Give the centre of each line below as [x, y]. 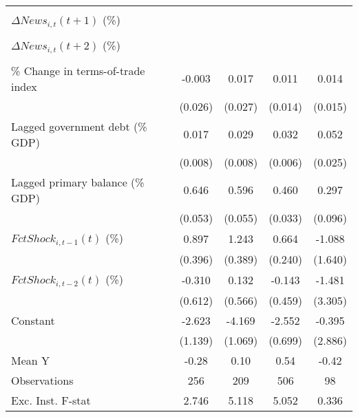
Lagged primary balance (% [78, 182]
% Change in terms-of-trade [78, 70]
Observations [42, 380]
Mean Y [31, 360]
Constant [33, 320]
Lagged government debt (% [79, 126]
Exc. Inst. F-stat [51, 400]
